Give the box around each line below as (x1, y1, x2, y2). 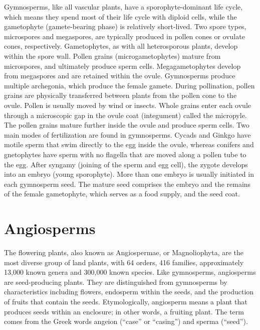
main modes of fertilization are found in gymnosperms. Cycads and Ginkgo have (4, 129, 251, 140)
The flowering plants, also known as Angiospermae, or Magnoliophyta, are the (4, 247, 244, 257)
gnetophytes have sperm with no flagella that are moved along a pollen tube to (4, 149, 246, 159)
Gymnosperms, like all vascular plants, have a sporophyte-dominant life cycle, (4, 2, 243, 12)
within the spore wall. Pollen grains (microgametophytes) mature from (4, 50, 221, 61)
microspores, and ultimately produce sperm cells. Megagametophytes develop (4, 60, 241, 71)
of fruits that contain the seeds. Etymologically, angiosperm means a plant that (4, 296, 247, 306)
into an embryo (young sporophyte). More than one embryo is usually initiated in (4, 169, 254, 179)
